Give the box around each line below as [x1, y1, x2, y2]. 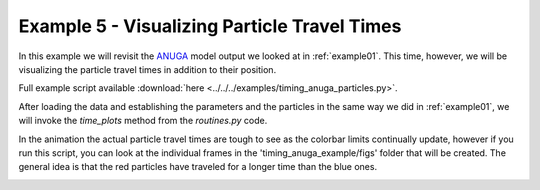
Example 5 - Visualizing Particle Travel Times [18, 15, 402, 37]
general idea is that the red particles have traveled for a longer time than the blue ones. [18, 161, 378, 173]
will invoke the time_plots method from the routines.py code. [18, 115, 268, 127]
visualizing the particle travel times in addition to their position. [18, 63, 277, 75]
